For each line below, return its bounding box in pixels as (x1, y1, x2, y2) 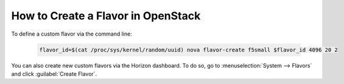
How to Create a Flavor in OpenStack (11, 9, 201, 22)
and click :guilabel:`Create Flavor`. (11, 70, 97, 77)
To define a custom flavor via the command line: (11, 30, 132, 37)
